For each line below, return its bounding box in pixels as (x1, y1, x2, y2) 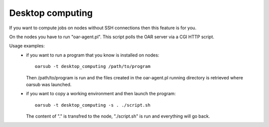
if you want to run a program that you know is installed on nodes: (26, 52, 159, 58)
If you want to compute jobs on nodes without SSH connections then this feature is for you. (9, 25, 197, 31)
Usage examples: (9, 43, 45, 49)
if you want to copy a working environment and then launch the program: (26, 91, 176, 97)
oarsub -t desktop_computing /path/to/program (35, 63, 150, 69)
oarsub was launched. (26, 81, 72, 87)
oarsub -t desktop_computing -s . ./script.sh (35, 102, 150, 108)
